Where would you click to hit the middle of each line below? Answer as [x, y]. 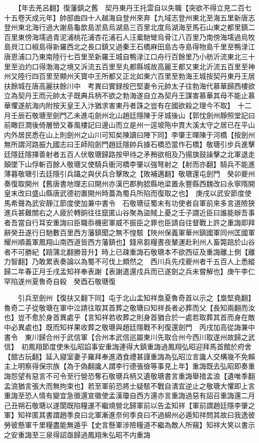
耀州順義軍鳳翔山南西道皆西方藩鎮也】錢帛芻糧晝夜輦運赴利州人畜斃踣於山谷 [129, 242]
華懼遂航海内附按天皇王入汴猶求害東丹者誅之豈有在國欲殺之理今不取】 [117, 105]
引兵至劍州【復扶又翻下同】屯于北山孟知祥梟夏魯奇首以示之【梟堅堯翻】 [136, 298]
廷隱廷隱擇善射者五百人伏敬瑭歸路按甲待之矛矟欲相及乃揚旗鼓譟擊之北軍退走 [129, 154]
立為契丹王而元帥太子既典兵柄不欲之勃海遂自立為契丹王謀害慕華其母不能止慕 [129, 95]
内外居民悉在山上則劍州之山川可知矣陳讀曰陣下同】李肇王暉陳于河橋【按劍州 [129, 134]
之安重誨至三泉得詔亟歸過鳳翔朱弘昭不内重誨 [77, 434]
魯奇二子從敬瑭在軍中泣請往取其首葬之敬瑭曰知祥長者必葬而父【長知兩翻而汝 [129, 307]
